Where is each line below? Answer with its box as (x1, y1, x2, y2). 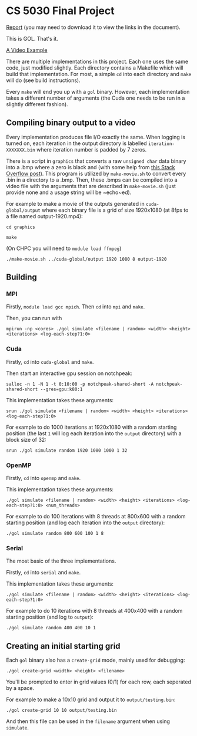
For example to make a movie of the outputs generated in (6, 200, 145, 207)
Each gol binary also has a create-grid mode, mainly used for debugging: (6, 656, 185, 664)
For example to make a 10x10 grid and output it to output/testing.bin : (6, 696, 176, 703)
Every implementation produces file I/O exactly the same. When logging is (6, 133, 186, 140)
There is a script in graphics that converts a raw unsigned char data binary (6, 157, 186, 165)
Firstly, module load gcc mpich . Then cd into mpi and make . (6, 303, 145, 310)
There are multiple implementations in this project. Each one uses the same (6, 58, 189, 65)
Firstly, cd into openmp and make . (6, 475, 81, 482)
